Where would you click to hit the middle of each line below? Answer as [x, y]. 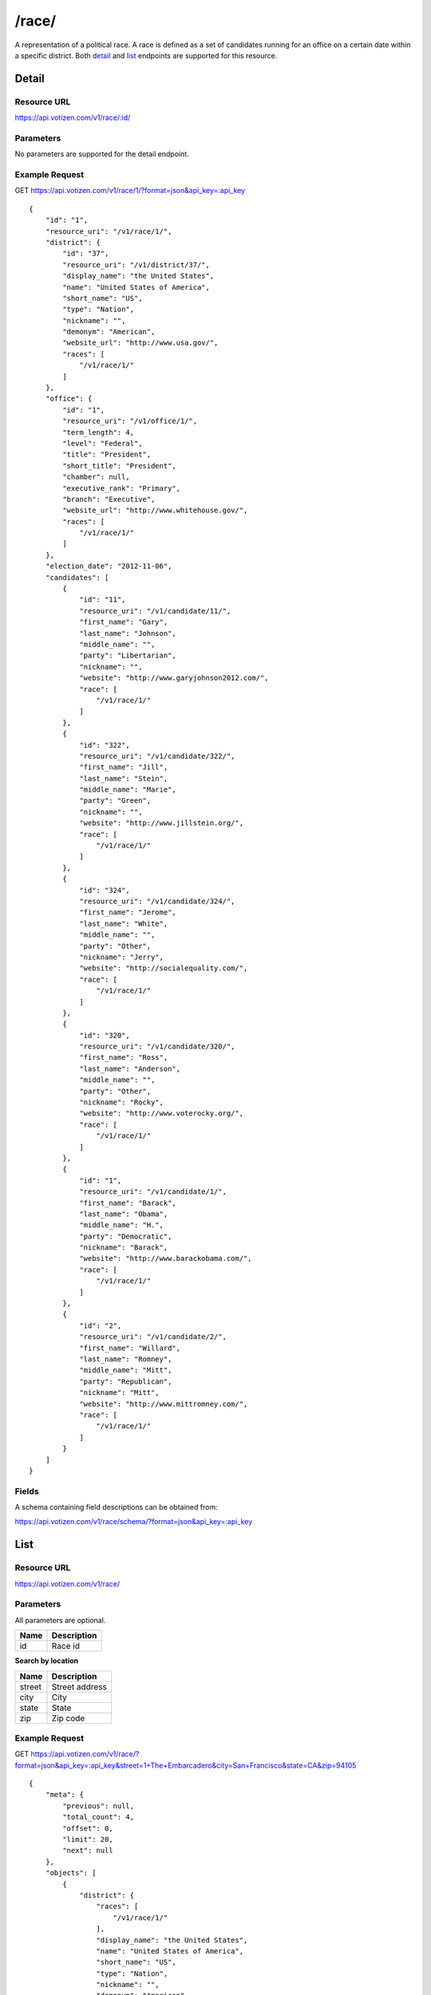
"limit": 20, [88, 1839]
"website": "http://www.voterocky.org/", [161, 1114]
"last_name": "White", [124, 923]
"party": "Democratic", [126, 1236]
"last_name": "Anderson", [130, 1069]
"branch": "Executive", [109, 499]
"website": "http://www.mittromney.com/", [164, 1404]
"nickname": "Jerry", [121, 957]
